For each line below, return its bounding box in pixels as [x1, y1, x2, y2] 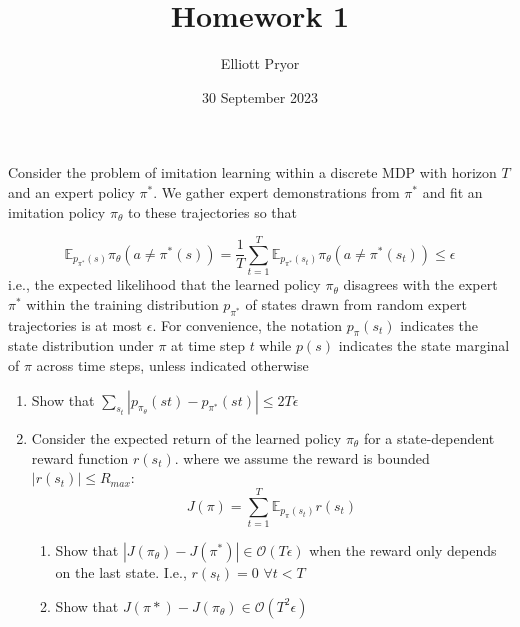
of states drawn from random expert [245, 293, 468, 314]
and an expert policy [8, 181, 135, 202]
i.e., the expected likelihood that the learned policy [8, 274, 321, 295]
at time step [171, 335, 245, 356]
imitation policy [8, 201, 106, 222]
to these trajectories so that [127, 201, 298, 222]
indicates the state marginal [338, 335, 510, 356]
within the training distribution [26, 293, 219, 314]
